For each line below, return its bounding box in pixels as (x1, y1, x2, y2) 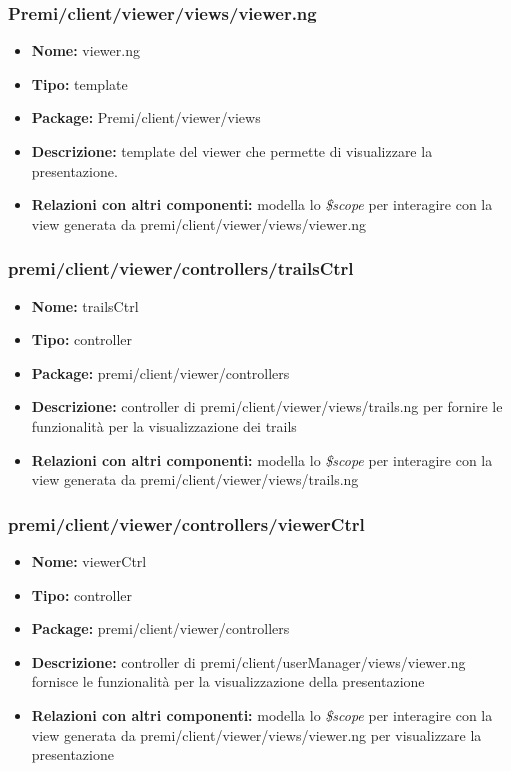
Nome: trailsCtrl (31, 295, 139, 316)
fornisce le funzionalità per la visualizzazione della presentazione (31, 671, 425, 692)
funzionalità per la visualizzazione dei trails (31, 415, 297, 436)
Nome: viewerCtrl (31, 550, 147, 571)
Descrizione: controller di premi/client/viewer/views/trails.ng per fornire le (31, 396, 503, 417)
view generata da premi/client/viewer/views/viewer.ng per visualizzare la (31, 724, 482, 745)
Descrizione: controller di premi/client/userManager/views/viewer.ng (31, 651, 466, 672)
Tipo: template (31, 73, 128, 94)
